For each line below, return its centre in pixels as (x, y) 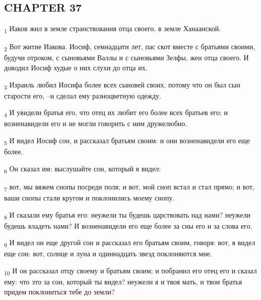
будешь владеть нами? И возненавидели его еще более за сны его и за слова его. (128, 225)
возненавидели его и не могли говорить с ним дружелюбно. (96, 123)
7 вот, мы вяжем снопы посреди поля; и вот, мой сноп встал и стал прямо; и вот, (129, 187)
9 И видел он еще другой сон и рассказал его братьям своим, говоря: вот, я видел (130, 243)
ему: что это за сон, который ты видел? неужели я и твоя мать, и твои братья (123, 282)
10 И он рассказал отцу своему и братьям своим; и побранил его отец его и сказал (130, 271)
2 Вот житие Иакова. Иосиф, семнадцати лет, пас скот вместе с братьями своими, (130, 47)
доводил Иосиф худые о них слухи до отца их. (76, 68)
